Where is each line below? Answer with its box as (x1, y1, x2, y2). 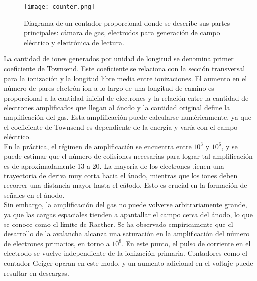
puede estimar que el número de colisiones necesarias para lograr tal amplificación (4, 151, 253, 161)
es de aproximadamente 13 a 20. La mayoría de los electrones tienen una (4, 160, 224, 170)
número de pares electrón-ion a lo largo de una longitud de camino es (4, 83, 214, 93)
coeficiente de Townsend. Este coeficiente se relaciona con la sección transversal (4, 63, 245, 74)
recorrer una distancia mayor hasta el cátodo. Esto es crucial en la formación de (4, 180, 247, 190)
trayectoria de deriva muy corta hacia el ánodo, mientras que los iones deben (4, 170, 238, 180)
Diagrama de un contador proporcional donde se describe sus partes (24, 17, 230, 28)
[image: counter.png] (24, 3, 95, 10)
